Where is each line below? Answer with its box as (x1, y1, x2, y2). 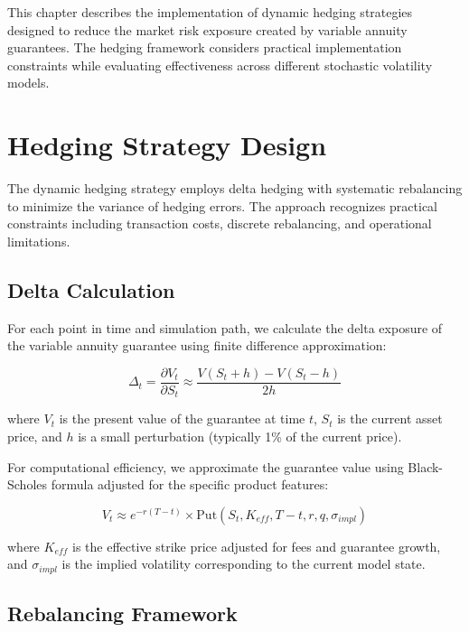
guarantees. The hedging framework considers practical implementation (7, 38, 402, 57)
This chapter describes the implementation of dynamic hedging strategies (7, 3, 413, 21)
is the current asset (337, 409, 443, 428)
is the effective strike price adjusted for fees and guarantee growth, (72, 536, 441, 555)
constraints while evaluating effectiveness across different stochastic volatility (7, 55, 433, 74)
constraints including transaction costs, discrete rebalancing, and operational (7, 214, 432, 233)
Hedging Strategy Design (7, 126, 327, 163)
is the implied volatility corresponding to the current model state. (61, 554, 426, 573)
